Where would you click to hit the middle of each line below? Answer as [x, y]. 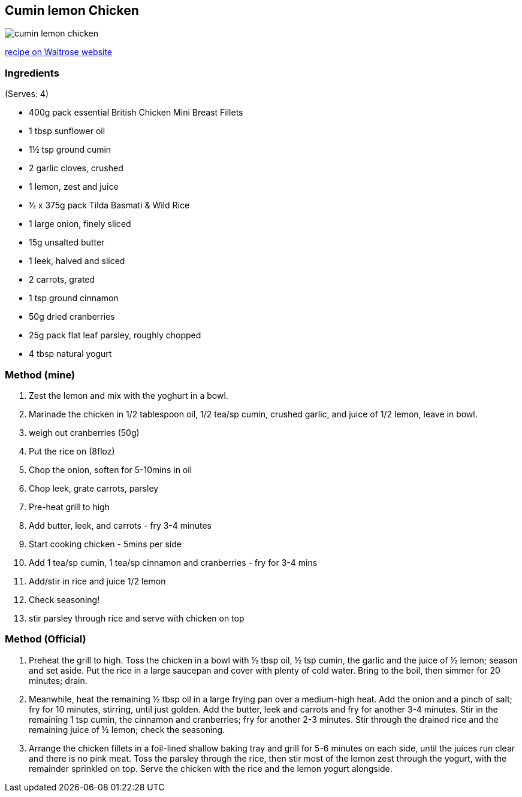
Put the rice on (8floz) [72, 451]
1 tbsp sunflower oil [67, 131]
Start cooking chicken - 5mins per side [105, 544]
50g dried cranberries [72, 317]
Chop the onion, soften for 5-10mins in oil [111, 469]
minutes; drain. [58, 680]
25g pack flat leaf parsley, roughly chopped [115, 335]
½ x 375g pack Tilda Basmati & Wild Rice [109, 205]
